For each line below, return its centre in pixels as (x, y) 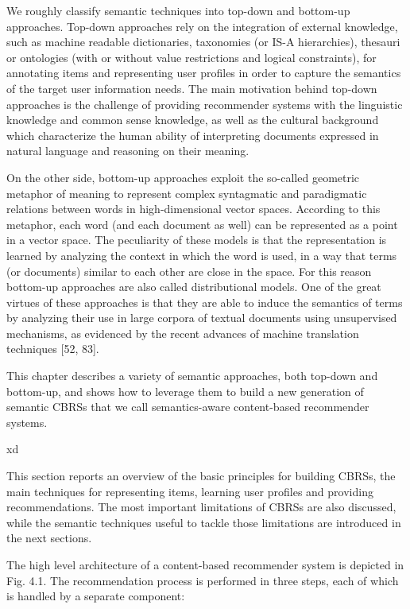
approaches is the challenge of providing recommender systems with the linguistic (205, 104)
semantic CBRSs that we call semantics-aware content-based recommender (188, 407)
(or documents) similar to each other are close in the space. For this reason (189, 271)
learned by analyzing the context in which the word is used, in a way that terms (202, 255)
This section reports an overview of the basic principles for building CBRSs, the (201, 476)
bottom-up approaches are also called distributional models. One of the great (194, 287)
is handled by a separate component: (96, 596)
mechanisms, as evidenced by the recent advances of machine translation (183, 333)
